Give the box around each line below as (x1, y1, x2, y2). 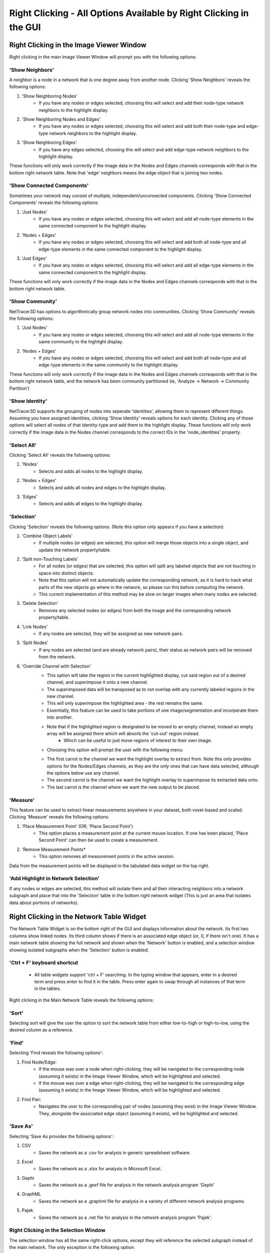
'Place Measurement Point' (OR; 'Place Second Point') (21, 823, 133, 829)
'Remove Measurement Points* (21, 846, 86, 852)
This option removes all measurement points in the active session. (38, 854, 175, 860)
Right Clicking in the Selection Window (9, 1227, 106, 1234)
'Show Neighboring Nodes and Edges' (21, 116, 101, 122)
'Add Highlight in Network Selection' (9, 875, 100, 882)
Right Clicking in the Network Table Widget (9, 913, 146, 921)
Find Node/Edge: (21, 1059, 57, 1065)
